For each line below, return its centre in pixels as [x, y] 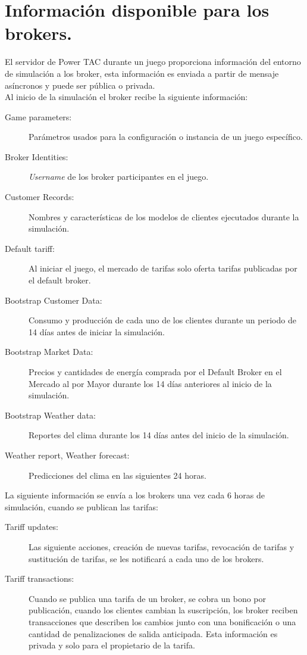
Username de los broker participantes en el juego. [119, 177]
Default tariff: [30, 248]
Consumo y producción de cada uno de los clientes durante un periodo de [162, 320]
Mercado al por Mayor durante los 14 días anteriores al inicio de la [150, 383]
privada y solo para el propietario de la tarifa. [112, 645]
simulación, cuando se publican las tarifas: [82, 506]
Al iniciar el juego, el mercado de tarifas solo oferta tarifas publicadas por [163, 268]
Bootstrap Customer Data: [54, 300]
